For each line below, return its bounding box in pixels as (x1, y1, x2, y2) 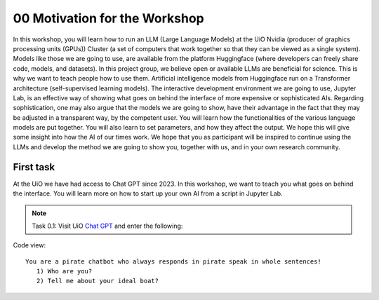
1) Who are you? (36, 267, 93, 275)
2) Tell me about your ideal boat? (36, 277, 159, 285)
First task (13, 161, 55, 173)
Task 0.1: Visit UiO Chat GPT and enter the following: (32, 221, 183, 230)
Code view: (13, 241, 46, 250)
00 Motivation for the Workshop (13, 11, 204, 26)
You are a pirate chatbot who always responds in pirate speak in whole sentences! (25, 257, 322, 266)
